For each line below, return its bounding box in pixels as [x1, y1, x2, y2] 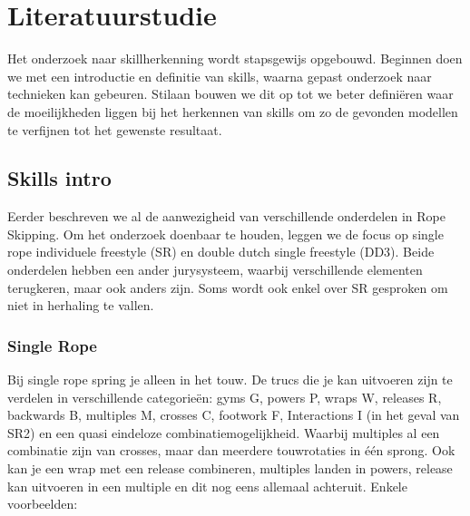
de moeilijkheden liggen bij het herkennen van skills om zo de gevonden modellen [7, 102, 458, 121]
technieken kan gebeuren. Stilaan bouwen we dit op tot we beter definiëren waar [7, 84, 454, 103]
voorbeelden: [7, 494, 78, 513]
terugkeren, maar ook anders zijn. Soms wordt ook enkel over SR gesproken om [7, 277, 448, 297]
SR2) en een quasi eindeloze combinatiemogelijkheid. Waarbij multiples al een [7, 423, 440, 442]
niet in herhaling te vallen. [7, 296, 154, 315]
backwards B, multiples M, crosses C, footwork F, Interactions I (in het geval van [7, 405, 460, 424]
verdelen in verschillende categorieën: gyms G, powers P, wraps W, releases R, [7, 387, 442, 406]
